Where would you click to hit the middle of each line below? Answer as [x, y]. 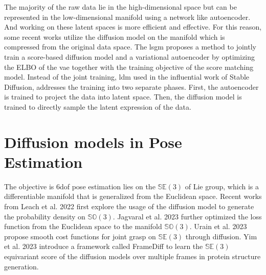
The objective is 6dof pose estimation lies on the [80, 186]
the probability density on [45, 216]
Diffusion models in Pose [93, 142]
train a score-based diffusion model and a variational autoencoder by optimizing [130, 56]
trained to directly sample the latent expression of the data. [98, 106]
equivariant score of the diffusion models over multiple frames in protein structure [132, 256]
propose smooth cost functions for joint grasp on [80, 236]
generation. [21, 266]
